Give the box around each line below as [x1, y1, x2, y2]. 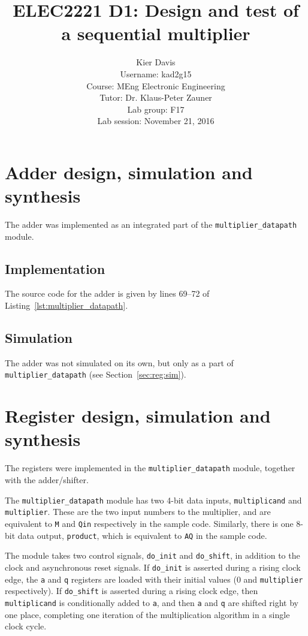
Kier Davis [136, 56, 176, 68]
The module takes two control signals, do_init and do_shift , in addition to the [5, 549, 300, 562]
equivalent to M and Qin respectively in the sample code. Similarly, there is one [5, 517, 294, 529]
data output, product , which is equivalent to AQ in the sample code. [17, 529, 267, 541]
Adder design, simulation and [5, 159, 253, 184]
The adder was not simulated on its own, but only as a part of [5, 356, 234, 369]
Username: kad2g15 [120, 67, 192, 80]
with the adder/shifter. [5, 474, 89, 486]
